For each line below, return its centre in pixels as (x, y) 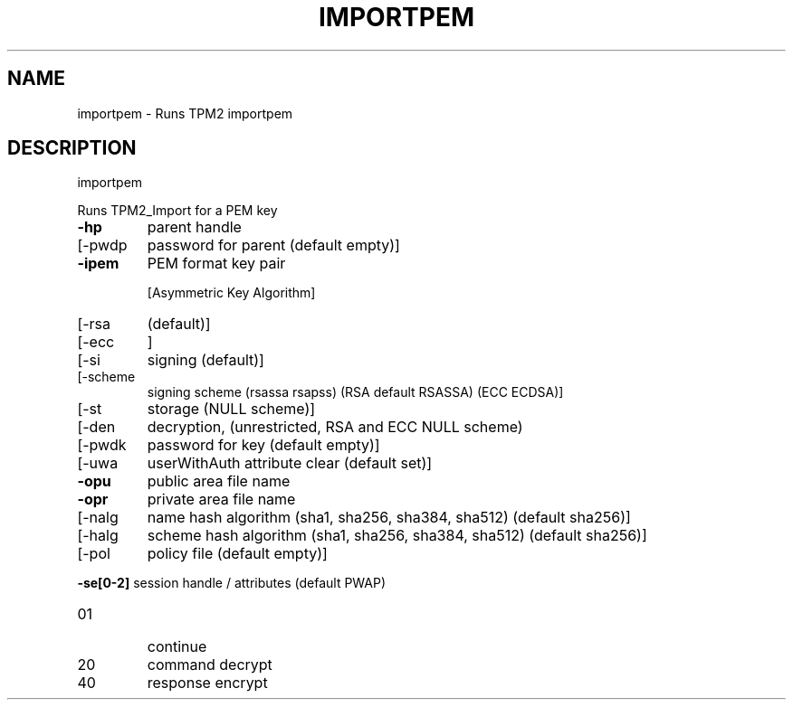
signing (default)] (205, 360)
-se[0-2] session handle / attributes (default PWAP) (232, 583)
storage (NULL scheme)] (231, 409)
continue (177, 647)
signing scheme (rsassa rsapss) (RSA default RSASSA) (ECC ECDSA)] (355, 392)
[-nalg (98, 518)
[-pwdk (102, 445)
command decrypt (210, 665)
